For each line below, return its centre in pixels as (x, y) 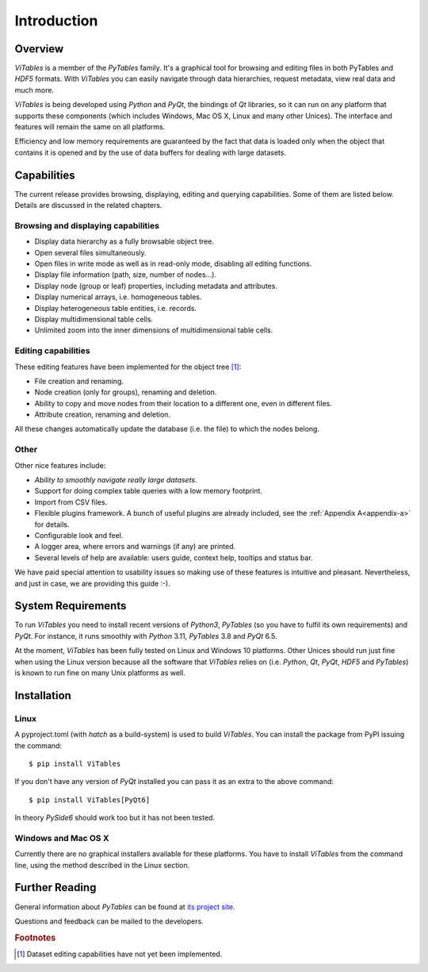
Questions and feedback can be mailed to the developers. (109, 921)
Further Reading (55, 887)
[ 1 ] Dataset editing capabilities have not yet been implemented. (120, 954)
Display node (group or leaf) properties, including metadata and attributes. (156, 286)
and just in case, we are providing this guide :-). (92, 583)
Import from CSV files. (71, 502)
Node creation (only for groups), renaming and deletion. (126, 392)
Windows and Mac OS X (62, 838)
